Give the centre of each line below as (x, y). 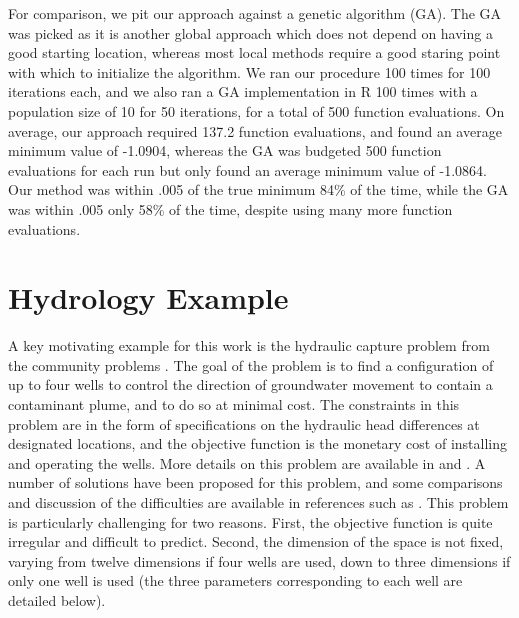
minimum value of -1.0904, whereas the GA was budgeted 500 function (225, 150)
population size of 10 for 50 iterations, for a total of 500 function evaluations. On (256, 110)
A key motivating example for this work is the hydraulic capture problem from (249, 345)
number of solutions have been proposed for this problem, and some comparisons (255, 482)
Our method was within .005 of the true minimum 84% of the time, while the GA (258, 189)
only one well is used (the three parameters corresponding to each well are (235, 580)
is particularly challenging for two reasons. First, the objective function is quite (250, 521)
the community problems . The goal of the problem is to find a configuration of (251, 364)
